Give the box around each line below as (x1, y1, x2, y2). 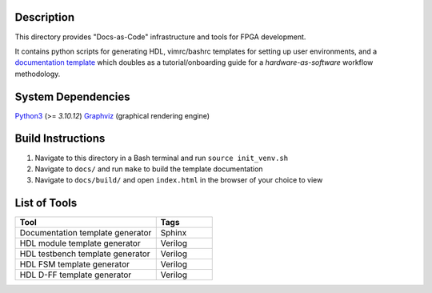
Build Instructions (14, 132, 106, 146)
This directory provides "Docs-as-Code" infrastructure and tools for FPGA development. (14, 32, 306, 42)
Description (14, 10, 75, 24)
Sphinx (160, 227, 187, 239)
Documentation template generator (19, 227, 152, 239)
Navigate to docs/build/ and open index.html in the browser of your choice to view (34, 175, 323, 185)
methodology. (14, 69, 61, 78)
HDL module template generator (19, 238, 141, 249)
